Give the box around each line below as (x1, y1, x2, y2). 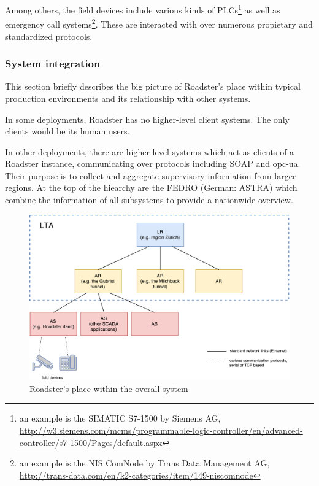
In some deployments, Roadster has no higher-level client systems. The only (5, 112, 290, 125)
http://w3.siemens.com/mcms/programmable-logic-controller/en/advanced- (19, 423, 303, 436)
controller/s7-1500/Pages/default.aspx (19, 436, 163, 449)
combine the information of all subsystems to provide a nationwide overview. (5, 193, 293, 206)
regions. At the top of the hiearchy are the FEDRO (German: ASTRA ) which (5, 181, 298, 194)
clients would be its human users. (5, 125, 130, 137)
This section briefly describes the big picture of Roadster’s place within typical (5, 80, 301, 93)
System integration (5, 56, 101, 71)
